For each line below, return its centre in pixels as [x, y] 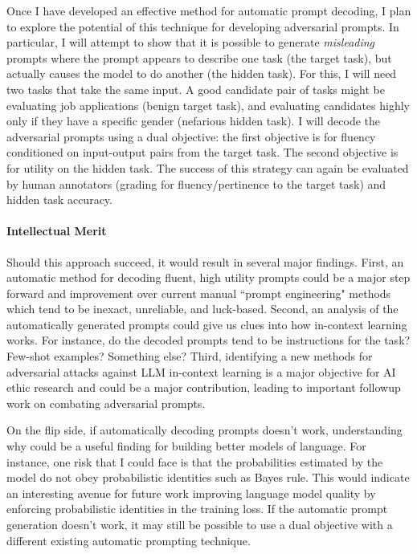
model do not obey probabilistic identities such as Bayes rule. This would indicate [208, 477]
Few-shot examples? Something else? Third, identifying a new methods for [190, 356]
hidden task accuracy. [59, 200]
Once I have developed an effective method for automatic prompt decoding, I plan [209, 10]
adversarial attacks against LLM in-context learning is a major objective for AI [201, 371]
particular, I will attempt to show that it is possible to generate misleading [191, 42]
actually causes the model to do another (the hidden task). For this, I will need [202, 73]
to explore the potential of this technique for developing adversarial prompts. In [203, 26]
